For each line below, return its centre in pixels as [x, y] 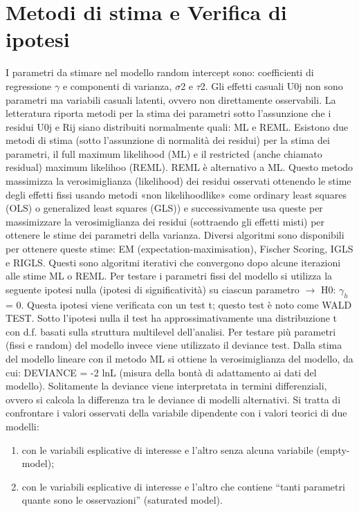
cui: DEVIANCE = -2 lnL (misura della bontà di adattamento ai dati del [161, 372]
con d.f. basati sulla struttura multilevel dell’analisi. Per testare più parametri [171, 331]
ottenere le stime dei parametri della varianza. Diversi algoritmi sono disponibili [175, 235]
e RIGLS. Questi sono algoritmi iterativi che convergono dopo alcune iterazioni [173, 262]
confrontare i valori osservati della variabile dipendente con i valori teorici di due [176, 413]
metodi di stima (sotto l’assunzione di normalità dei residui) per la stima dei [168, 140]
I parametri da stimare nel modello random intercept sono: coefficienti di [160, 72]
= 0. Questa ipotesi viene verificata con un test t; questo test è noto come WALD [179, 304]
